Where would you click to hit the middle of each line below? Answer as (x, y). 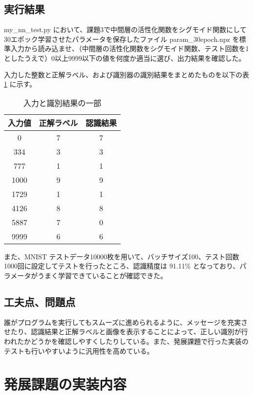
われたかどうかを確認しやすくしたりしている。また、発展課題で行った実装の (126, 341)
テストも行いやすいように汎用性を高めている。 (79, 350)
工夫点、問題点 (40, 301)
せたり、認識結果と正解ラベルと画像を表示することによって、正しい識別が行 (126, 332)
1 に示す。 (20, 84)
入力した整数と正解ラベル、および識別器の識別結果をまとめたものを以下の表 (126, 74)
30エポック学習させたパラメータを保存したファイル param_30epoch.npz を (122, 39)
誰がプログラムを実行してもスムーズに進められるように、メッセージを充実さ (126, 322)
